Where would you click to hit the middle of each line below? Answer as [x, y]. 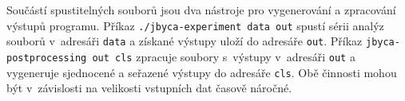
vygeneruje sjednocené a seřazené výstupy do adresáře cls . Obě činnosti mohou [202, 72]
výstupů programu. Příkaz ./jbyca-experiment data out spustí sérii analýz [195, 25]
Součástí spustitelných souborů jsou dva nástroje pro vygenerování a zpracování [201, 10]
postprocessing [47, 58]
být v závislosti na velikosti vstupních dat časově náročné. [149, 88]
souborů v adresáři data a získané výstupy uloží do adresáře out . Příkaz [185, 41]
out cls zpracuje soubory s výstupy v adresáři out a [224, 56]
